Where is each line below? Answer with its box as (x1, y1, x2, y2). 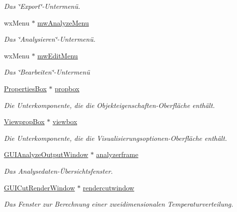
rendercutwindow (83, 182, 134, 192)
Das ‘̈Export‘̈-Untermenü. (4, 1, 81, 11)
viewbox (53, 116, 77, 127)
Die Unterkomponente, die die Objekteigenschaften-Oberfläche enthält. (4, 100, 215, 110)
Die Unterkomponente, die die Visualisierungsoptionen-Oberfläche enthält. (4, 132, 227, 143)
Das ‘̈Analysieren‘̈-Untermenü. (4, 34, 95, 44)
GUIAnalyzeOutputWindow (4, 149, 89, 159)
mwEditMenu (37, 50, 78, 60)
